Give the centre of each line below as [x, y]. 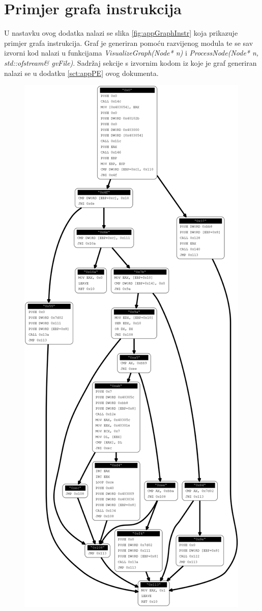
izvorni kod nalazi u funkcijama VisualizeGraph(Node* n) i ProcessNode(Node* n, [132, 53]
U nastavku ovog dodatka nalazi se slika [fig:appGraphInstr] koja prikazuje [121, 33]
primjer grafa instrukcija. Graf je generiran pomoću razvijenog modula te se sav [129, 43]
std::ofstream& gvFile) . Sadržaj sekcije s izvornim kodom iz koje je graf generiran [130, 62]
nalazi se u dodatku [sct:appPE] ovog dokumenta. [81, 73]
